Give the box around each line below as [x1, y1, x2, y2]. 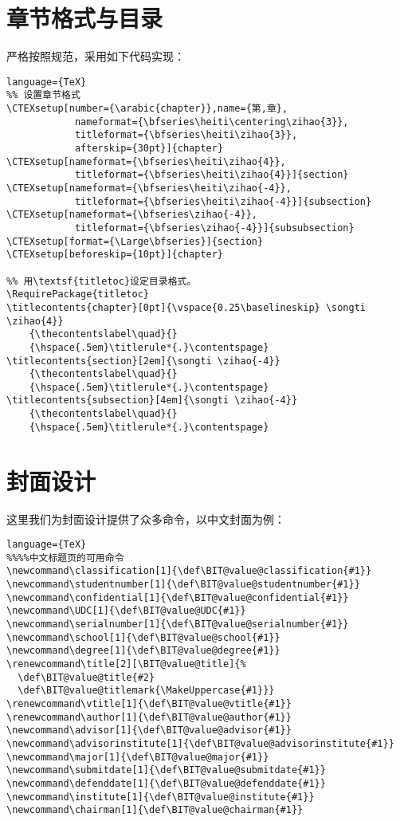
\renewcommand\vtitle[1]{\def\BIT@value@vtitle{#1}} [6, 698, 292, 710]
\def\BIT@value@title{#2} [18, 671, 155, 683]
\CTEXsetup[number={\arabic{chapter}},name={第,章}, [6, 103, 288, 115]
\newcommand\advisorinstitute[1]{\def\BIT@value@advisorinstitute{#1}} [6, 738, 394, 749]
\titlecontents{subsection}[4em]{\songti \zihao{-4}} [6, 395, 298, 407]
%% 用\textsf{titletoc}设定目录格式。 [6, 275, 197, 287]
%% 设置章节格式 [6, 89, 80, 101]
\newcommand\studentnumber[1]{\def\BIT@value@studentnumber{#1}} [6, 579, 360, 591]
